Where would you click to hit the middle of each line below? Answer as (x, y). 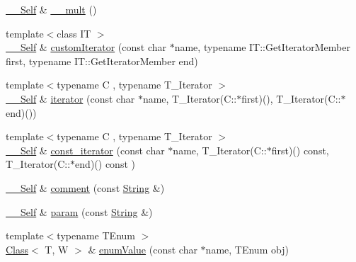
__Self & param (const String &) (79, 211)
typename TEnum (96, 235)
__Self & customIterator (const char (86, 47)
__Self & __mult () (51, 9)
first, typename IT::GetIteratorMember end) (102, 61)
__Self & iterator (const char (70, 98)
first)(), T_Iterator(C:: (291, 98)
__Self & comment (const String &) (85, 187)
